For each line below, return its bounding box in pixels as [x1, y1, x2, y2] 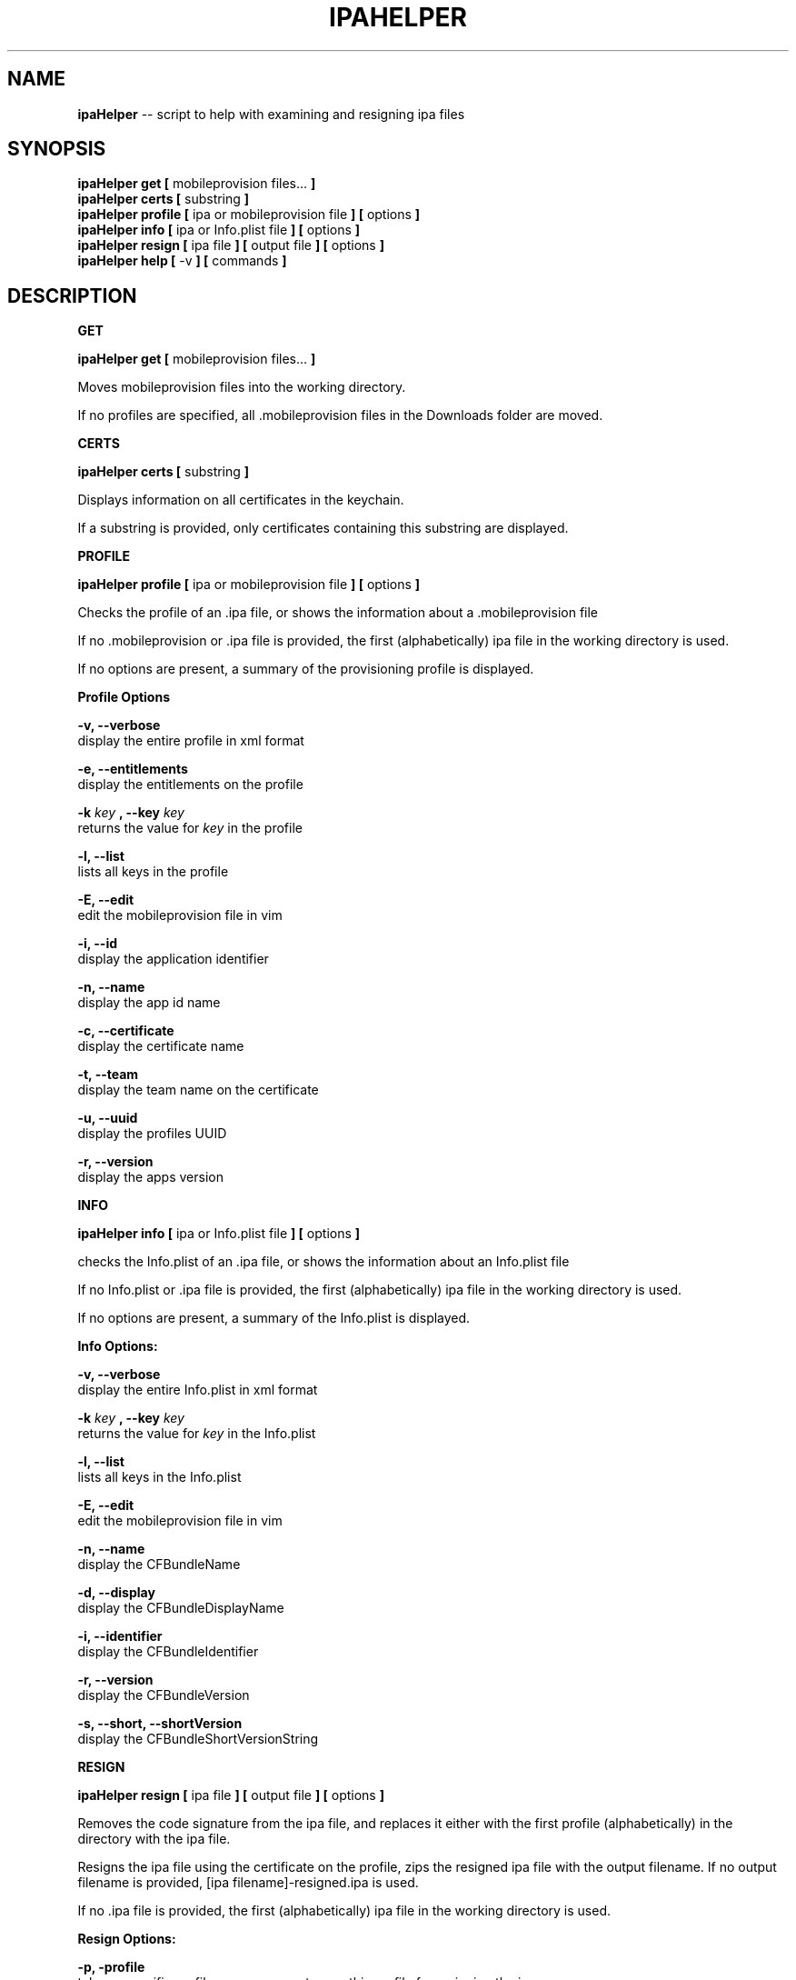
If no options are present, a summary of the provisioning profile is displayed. [77, 661, 534, 677]
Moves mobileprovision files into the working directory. [77, 379, 406, 395]
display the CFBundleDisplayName [77, 1600, 284, 1616]
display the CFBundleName [77, 1556, 241, 1573]
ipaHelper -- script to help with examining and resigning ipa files [77, 105, 465, 122]
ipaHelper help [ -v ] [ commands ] [77, 253, 287, 269]
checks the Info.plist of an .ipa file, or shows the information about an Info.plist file [77, 1254, 570, 1270]
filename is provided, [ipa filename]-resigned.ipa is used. [77, 1875, 419, 1891]
